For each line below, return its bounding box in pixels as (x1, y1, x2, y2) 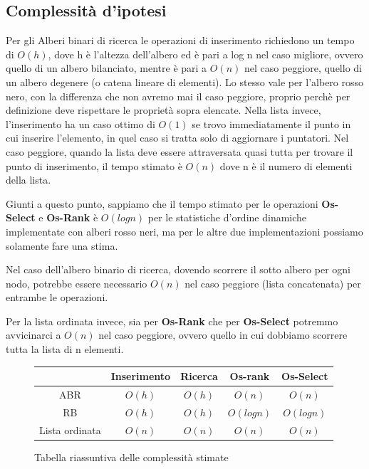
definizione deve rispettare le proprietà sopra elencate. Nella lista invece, (6, 102, 321, 117)
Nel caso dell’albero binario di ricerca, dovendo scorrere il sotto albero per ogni (6, 262, 350, 277)
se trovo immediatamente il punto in (192, 116, 351, 131)
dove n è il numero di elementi (219, 158, 353, 173)
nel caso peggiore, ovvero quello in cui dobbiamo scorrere (98, 327, 348, 342)
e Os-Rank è (38, 210, 98, 225)
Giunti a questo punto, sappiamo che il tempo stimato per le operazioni (6, 196, 318, 211)
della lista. (6, 172, 51, 187)
